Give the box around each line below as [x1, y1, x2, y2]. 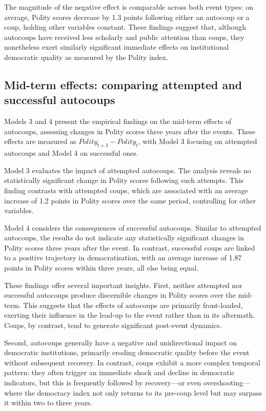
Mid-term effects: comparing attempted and [4, 76, 242, 92]
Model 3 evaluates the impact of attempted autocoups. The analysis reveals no [4, 165, 251, 175]
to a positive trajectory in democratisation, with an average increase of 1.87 [4, 252, 242, 263]
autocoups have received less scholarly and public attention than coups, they [4, 31, 244, 42]
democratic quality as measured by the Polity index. [4, 51, 169, 62]
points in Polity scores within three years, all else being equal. [4, 262, 199, 273]
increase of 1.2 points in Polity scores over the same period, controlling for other [4, 195, 256, 205]
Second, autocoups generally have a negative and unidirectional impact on [4, 337, 237, 347]
